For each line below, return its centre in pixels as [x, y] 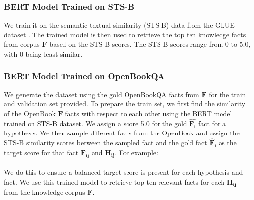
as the [228, 143]
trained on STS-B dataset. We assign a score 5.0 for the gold [95, 123]
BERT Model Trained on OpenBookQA [84, 76]
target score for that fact [41, 152]
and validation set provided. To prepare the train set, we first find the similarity [125, 104]
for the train [227, 94]
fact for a [212, 123]
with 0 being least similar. [43, 54]
